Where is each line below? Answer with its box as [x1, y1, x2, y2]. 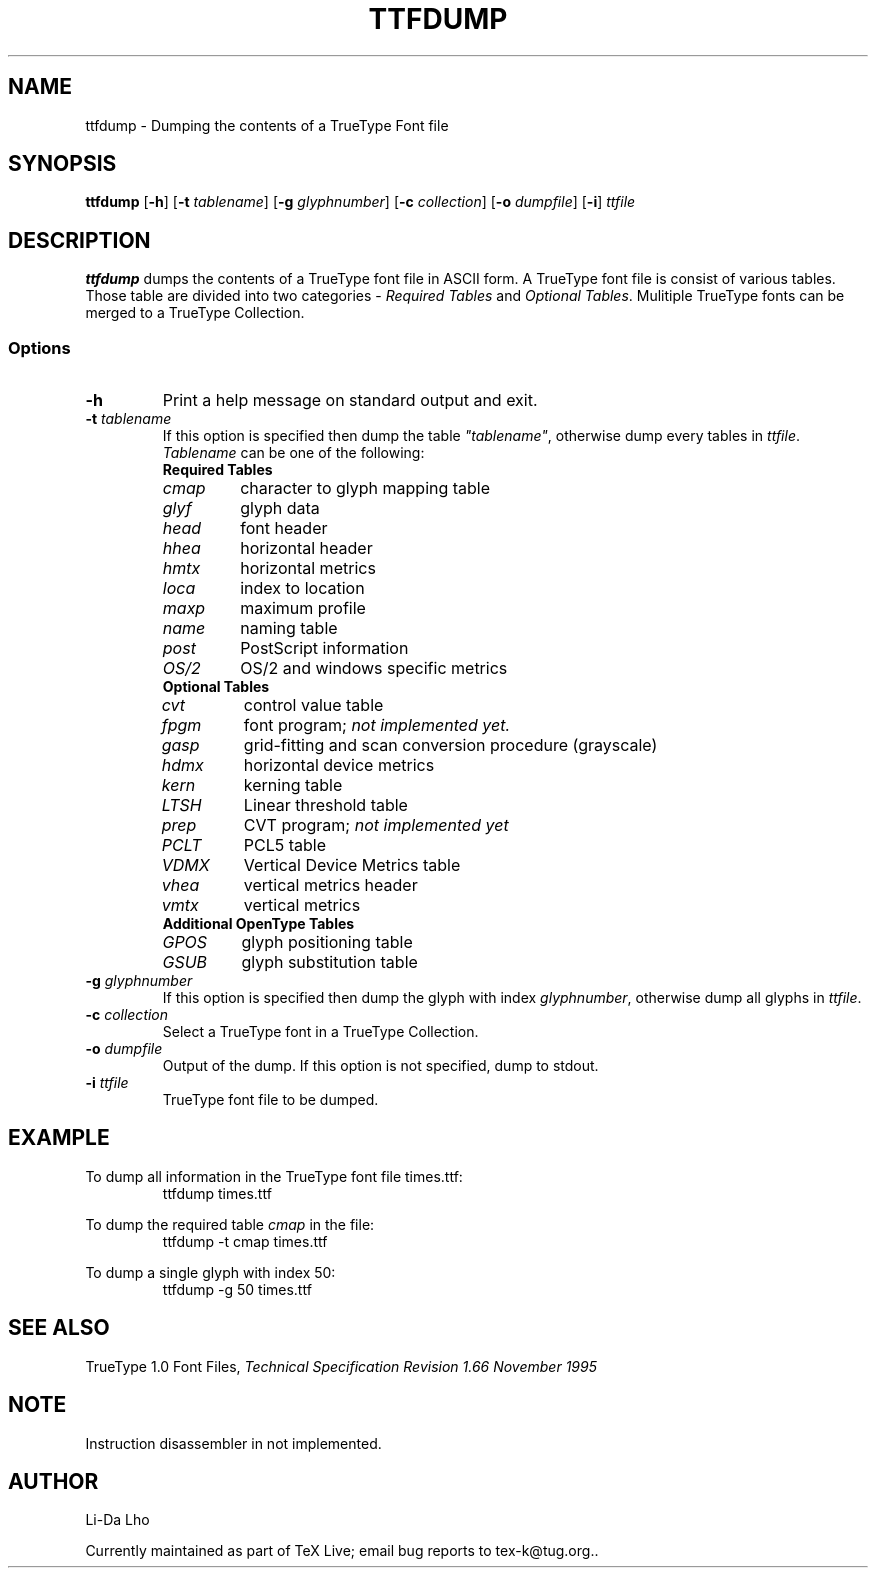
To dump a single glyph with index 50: [85, 1263, 336, 1281]
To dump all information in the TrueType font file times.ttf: [85, 1167, 463, 1185]
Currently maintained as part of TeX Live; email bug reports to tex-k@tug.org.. [85, 1542, 599, 1560]
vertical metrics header [243, 875, 418, 896]
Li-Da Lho [85, 1511, 150, 1529]
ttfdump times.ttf [162, 1184, 272, 1202]
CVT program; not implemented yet [243, 815, 509, 836]
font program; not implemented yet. [243, 715, 511, 736]
